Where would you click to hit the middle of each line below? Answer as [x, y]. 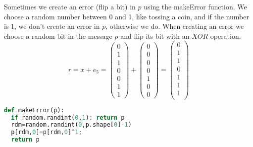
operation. [226, 36]
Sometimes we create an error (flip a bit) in [70, 6]
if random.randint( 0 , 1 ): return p [68, 117]
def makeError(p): [34, 110]
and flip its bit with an [155, 36]
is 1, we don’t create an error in [52, 26]
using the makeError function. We [195, 6]
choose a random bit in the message [58, 36]
